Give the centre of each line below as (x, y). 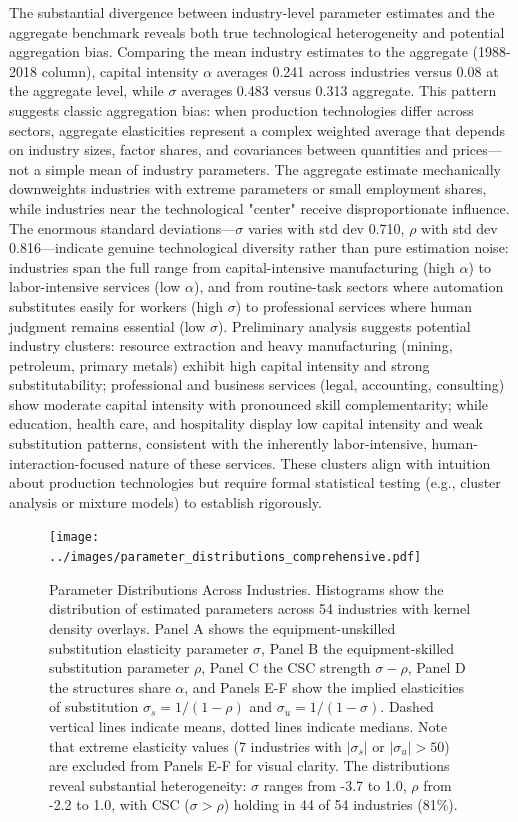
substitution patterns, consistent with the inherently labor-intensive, (218, 443)
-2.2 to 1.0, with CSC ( (119, 804)
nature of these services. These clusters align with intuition (310, 462)
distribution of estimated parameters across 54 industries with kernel (260, 608)
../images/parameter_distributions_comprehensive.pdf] (235, 557)
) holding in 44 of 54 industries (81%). (340, 804)
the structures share (110, 686)
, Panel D (436, 667)
